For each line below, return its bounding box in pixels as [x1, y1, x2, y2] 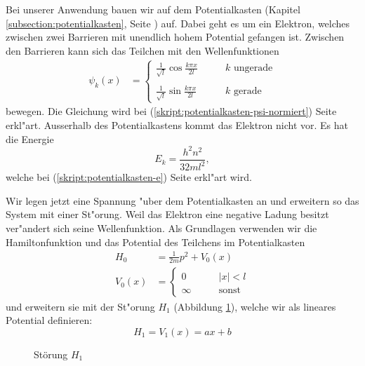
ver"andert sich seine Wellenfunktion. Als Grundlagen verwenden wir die [6, 220, 317, 235]
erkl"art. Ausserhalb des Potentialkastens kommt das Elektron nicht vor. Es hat [6, 118, 348, 133]
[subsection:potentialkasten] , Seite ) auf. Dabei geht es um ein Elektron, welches [6, 15, 350, 30]
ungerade [233, 63, 273, 74]
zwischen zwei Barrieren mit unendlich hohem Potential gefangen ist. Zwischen [6, 29, 345, 44]
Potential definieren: [6, 313, 93, 327]
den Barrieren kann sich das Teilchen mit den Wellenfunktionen [6, 43, 279, 57]
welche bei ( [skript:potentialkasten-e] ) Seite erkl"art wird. [6, 170, 252, 184]
